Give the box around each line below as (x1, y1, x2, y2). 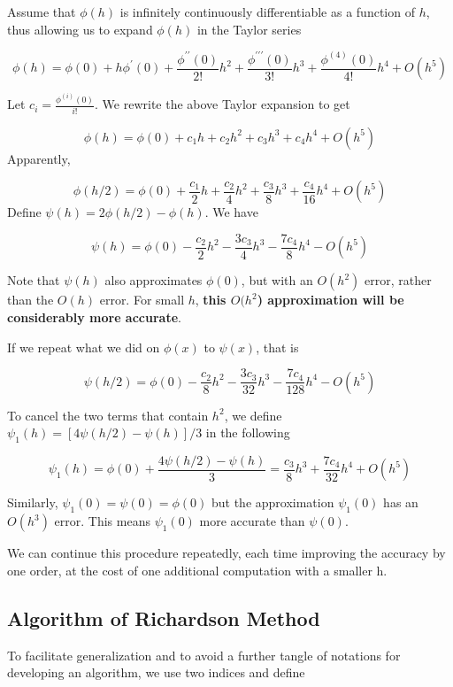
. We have (204, 203, 258, 221)
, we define (224, 405, 282, 424)
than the (7, 290, 54, 309)
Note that (7, 271, 60, 289)
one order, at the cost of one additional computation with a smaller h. (7, 560, 388, 579)
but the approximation (211, 493, 334, 512)
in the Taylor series (196, 19, 302, 38)
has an (383, 493, 418, 512)
